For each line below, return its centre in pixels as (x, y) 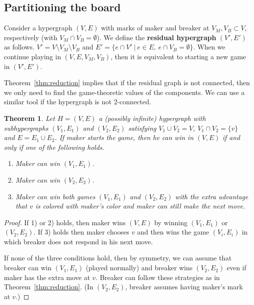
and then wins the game (173, 232)
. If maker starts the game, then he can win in (124, 137)
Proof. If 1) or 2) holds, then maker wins (65, 222)
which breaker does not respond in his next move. (79, 241)
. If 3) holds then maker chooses (81, 232)
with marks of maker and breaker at (155, 28)
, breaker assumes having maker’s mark (184, 287)
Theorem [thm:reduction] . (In (49, 287)
